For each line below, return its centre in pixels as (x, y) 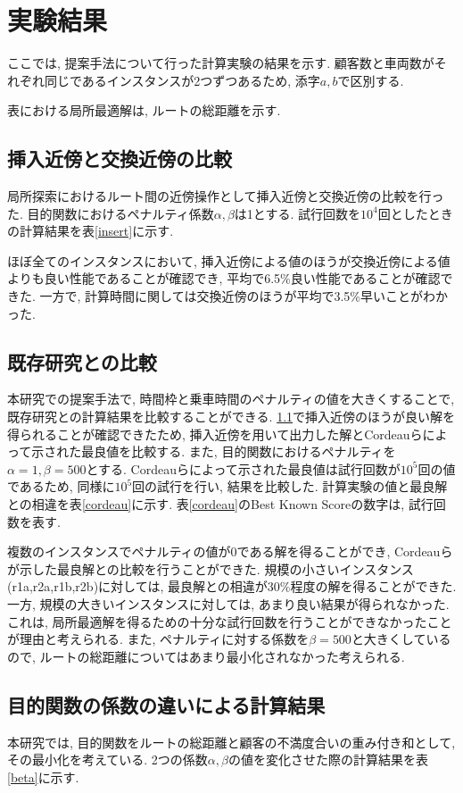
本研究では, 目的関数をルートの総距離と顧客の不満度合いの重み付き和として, (231, 742)
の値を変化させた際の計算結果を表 (328, 760)
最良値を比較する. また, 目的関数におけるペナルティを (239, 451)
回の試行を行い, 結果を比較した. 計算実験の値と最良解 (290, 486)
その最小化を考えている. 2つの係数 (107, 760)
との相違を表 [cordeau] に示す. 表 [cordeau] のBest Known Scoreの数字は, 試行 (220, 504)
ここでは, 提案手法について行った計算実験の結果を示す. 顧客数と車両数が (221, 63)
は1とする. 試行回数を (297, 213)
